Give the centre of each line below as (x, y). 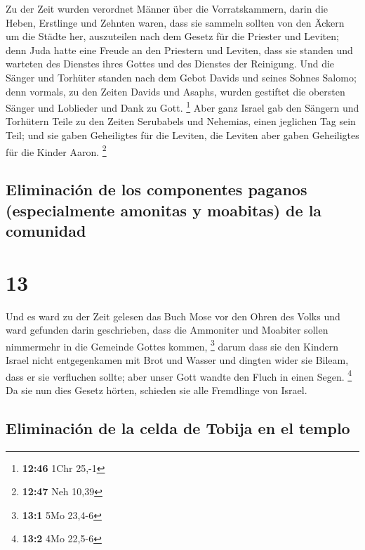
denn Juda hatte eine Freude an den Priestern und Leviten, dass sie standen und (179, 50)
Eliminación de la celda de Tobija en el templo (178, 427)
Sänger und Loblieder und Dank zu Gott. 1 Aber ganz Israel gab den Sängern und (182, 106)
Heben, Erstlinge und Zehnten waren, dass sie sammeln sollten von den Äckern (175, 22)
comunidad (46, 231)
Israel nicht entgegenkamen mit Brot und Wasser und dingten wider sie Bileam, (177, 359)
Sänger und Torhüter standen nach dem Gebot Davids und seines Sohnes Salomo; (181, 77)
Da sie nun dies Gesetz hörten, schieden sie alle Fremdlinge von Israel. (157, 389)
